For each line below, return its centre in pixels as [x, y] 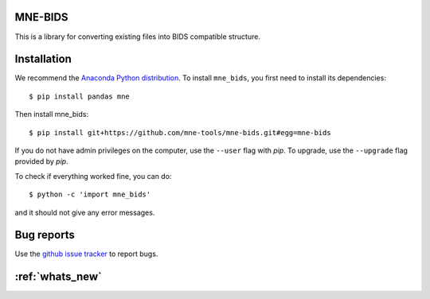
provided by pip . [41, 161]
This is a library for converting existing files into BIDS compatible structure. [137, 37]
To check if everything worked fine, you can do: [93, 176]
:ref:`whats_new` [59, 277]
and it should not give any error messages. [85, 212]
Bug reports [45, 235]
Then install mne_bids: [52, 115]
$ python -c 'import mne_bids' [90, 194]
